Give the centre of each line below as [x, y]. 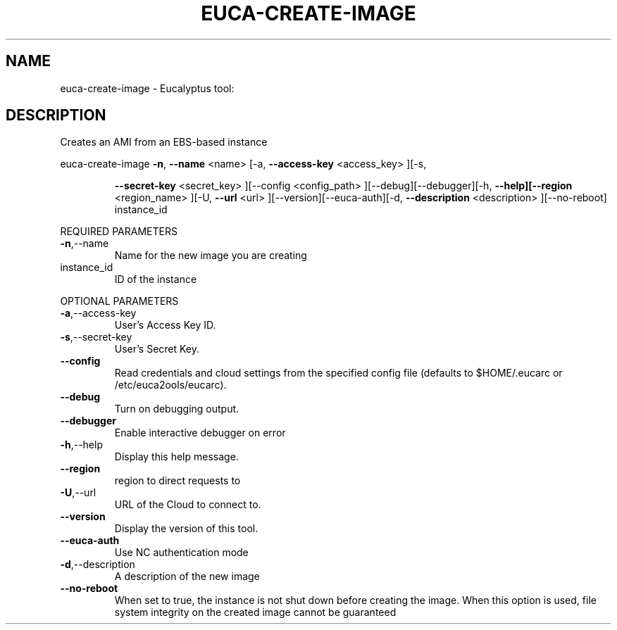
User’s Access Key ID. [165, 325]
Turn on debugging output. [177, 409]
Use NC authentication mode [181, 553]
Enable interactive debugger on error [200, 433]
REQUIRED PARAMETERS [119, 232]
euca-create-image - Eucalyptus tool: [147, 88]
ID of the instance [156, 279]
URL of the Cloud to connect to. [188, 505]
